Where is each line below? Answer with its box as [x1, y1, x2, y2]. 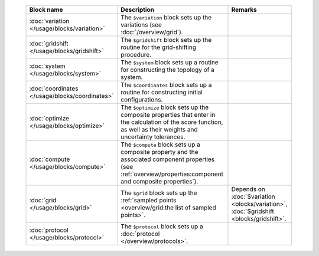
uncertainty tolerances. [121, 133, 185, 141]
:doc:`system [29, 62, 66, 70]
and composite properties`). [121, 178, 198, 185]
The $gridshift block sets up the [121, 36, 212, 44]
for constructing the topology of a [121, 65, 215, 74]
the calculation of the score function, [121, 118, 223, 126]
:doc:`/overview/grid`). [121, 28, 183, 36]
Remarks [231, 6, 257, 14]
